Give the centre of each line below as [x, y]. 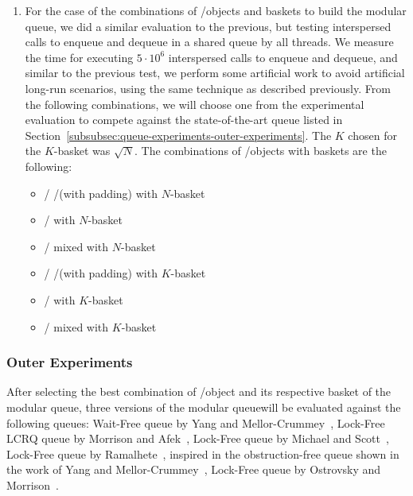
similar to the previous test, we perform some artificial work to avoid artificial [215, 73]
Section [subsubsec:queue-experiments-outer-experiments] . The [178, 135]
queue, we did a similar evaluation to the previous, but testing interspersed [208, 26]
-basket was [82, 151]
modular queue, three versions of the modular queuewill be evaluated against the [204, 407]
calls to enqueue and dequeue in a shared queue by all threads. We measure [209, 42]
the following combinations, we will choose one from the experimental [195, 104]
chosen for [372, 135]
